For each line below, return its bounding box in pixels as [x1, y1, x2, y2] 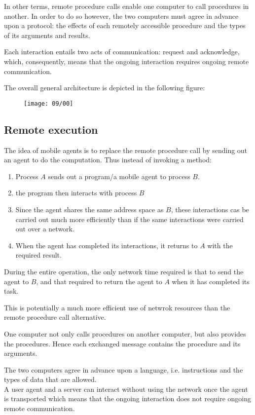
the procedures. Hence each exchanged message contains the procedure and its [4, 338, 241, 348]
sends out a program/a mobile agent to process [48, 171, 190, 181]
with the [207, 240, 233, 250]
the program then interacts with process [15, 188, 137, 198]
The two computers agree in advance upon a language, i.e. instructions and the [4, 364, 243, 375]
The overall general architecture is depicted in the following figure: [4, 82, 205, 93]
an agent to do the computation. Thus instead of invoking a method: [4, 154, 212, 165]
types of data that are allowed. [4, 374, 97, 384]
